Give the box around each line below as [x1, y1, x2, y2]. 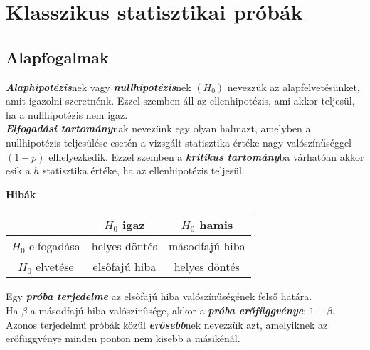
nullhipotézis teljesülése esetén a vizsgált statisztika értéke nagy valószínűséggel [6, 134, 351, 149]
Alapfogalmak [6, 46, 109, 68]
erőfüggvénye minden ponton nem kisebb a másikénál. [6, 331, 240, 346]
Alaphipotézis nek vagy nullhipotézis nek [6, 79, 191, 94]
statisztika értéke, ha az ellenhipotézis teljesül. [43, 163, 245, 178]
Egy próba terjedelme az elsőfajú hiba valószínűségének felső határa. [6, 289, 312, 304]
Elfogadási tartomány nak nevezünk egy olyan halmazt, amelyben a [6, 121, 311, 136]
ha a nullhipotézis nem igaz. [6, 107, 128, 122]
